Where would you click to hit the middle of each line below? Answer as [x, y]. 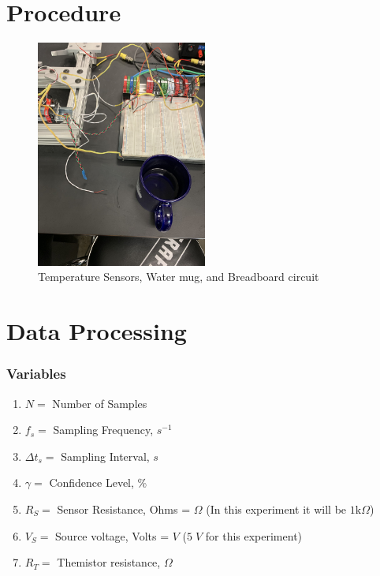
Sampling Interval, [105, 456]
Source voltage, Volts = [112, 535]
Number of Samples [100, 403]
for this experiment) [254, 535]
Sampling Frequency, [103, 430]
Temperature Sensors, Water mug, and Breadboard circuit [179, 277]
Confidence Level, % [98, 482]
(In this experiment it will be [276, 509]
